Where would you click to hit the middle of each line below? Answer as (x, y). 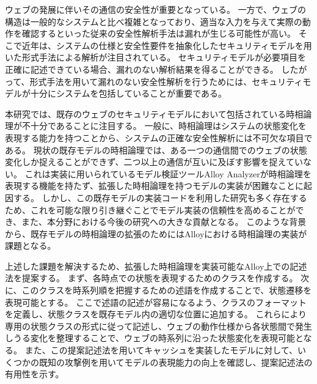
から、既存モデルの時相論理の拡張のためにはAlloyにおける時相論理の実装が (156, 233)
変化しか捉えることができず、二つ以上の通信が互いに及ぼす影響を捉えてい (154, 162)
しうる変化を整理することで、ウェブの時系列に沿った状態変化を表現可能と (154, 338)
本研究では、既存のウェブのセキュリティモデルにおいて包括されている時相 (154, 113)
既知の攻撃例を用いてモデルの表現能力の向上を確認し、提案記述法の (176, 362)
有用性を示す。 (35, 374)
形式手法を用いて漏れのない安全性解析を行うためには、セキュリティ (166, 81)
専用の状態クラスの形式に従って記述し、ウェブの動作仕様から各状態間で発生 (159, 326)
